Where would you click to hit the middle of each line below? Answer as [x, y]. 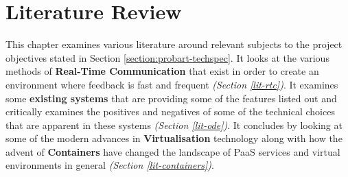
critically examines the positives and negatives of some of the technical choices [170, 111]
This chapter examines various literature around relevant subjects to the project [174, 44]
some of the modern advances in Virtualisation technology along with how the [174, 138]
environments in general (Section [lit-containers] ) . [110, 165]
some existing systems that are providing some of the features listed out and [171, 98]
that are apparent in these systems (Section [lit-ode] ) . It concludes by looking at [174, 125]
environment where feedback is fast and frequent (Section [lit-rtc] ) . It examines [172, 84]
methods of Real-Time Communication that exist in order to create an [162, 71]
